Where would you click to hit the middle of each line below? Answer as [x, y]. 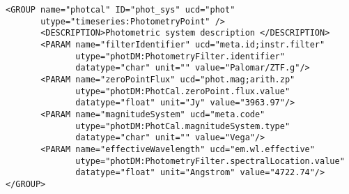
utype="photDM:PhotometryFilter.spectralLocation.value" [210, 161]
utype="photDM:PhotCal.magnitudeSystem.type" [183, 126]
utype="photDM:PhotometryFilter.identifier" [180, 56]
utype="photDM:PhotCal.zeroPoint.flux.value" [183, 91]
